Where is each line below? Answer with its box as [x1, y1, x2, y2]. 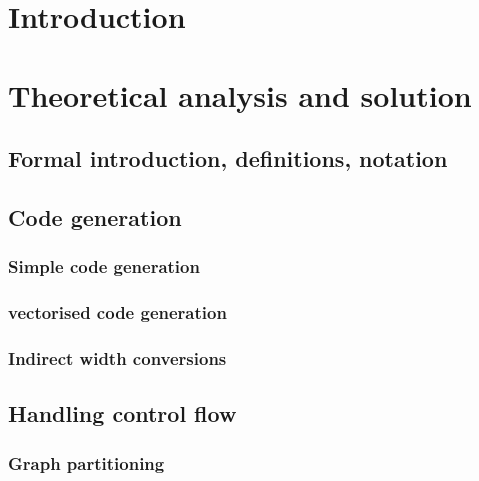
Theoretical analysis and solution [8, 74, 472, 115]
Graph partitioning [8, 450, 165, 475]
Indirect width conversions [8, 345, 227, 370]
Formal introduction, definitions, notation [8, 143, 448, 174]
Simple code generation [8, 254, 200, 279]
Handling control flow [8, 398, 237, 429]
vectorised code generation [8, 300, 227, 325]
